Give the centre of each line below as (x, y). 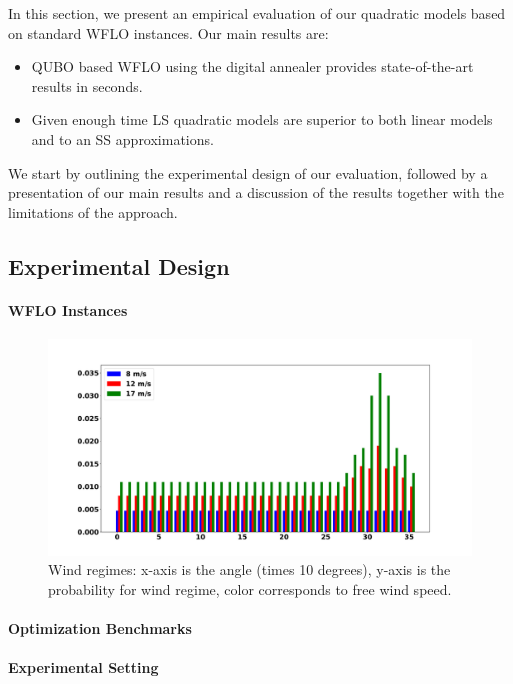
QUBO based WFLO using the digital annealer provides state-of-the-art (252, 66)
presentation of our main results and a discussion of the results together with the (256, 192)
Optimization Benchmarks (100, 628)
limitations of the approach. (93, 211)
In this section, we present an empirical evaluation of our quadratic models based (257, 13)
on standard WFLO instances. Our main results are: (168, 32)
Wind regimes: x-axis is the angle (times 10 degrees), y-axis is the (249, 569)
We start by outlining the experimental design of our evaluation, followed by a (248, 172)
